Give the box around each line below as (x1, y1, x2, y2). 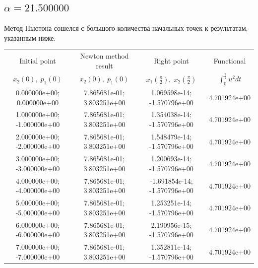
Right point (154, 55, 189, 66)
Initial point (19, 55, 56, 66)
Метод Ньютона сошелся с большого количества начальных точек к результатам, (4, 23, 248, 33)
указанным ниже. (4, 32, 56, 43)
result (96, 60, 113, 70)
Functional (213, 55, 246, 66)
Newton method (80, 51, 129, 61)
